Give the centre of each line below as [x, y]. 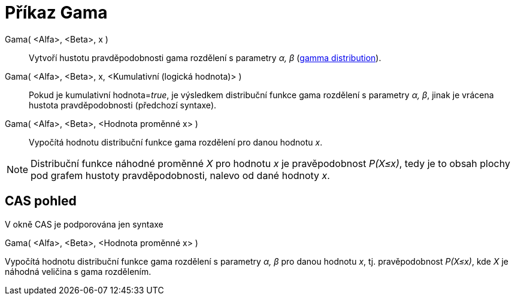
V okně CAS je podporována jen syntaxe [84, 224]
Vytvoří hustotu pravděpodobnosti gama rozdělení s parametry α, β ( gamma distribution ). [205, 57]
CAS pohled [41, 201]
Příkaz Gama [56, 13]
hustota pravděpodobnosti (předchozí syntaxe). [123, 105]
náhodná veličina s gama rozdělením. [78, 271]
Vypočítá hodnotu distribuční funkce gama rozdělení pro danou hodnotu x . [176, 142]
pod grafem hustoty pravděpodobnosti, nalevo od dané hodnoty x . [180, 175]
